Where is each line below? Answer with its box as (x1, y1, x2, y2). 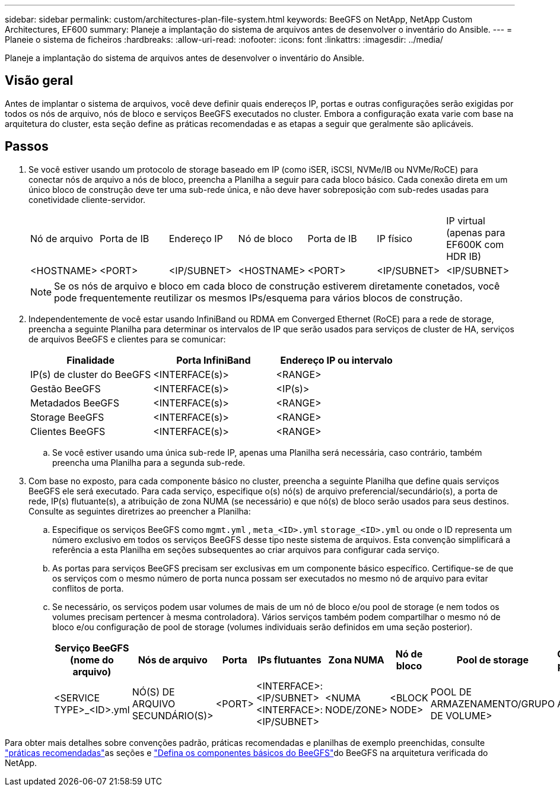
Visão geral (5, 73, 74, 88)
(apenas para (446, 226, 505, 239)
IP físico (377, 232, 413, 244)
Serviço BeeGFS (55, 641, 129, 654)
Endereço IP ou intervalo (280, 354, 393, 366)
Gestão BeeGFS (30, 382, 101, 395)
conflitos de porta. (52, 583, 124, 593)
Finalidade (66, 354, 114, 366)
